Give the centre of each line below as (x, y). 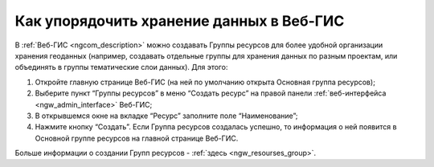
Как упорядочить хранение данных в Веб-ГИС (180, 21)
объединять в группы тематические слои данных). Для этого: (121, 67)
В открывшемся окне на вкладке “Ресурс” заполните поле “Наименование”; (166, 116)
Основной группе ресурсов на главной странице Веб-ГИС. (137, 138)
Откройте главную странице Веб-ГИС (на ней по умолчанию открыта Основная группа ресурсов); (205, 82)
